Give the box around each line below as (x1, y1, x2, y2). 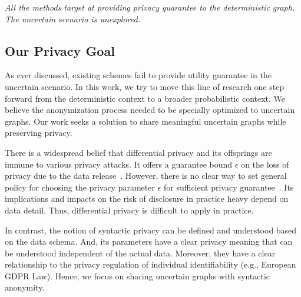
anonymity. (5, 281, 45, 293)
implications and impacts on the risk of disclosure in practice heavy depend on (5, 192, 289, 205)
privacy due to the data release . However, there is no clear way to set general (5, 169, 287, 182)
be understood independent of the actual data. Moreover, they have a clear (5, 246, 276, 259)
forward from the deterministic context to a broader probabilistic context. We (5, 92, 286, 104)
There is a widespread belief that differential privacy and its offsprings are (5, 146, 272, 158)
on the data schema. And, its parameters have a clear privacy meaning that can (5, 235, 293, 248)
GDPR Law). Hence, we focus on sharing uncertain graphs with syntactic (5, 269, 270, 282)
